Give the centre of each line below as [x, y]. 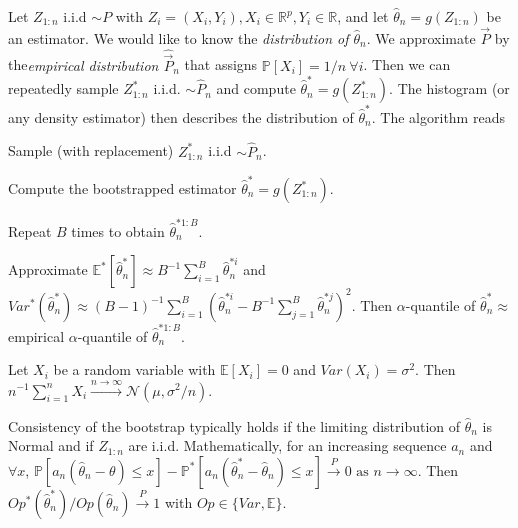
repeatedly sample [63, 88]
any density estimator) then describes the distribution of [181, 116]
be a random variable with [134, 369]
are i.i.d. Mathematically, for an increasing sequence [287, 445]
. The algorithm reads [438, 116]
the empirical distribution [83, 64]
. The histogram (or [449, 88]
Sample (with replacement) [91, 150]
